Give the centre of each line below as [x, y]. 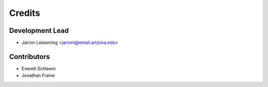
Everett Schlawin [39, 68]
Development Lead [39, 31]
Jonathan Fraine [38, 76]
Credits [25, 13]
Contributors [30, 56]
